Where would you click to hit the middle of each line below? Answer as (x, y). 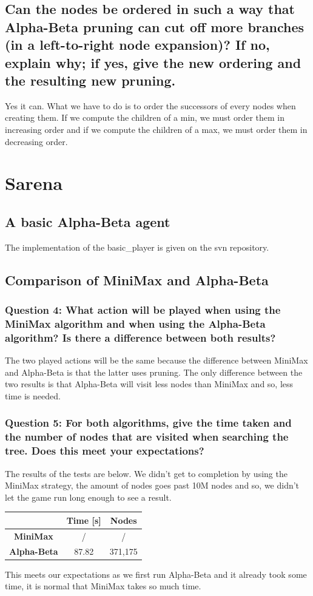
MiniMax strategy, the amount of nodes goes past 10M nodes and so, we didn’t (152, 485)
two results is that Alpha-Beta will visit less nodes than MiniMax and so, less (149, 384)
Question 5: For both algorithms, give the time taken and (148, 423)
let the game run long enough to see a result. (88, 497)
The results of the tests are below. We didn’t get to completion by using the (146, 473)
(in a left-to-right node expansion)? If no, (137, 45)
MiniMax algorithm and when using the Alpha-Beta (135, 323)
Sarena (34, 183)
